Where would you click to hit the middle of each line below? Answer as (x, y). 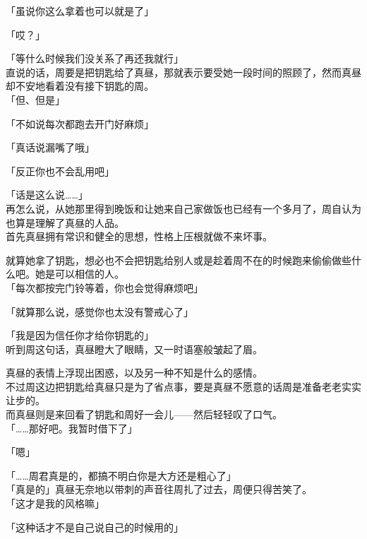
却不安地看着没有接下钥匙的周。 (80, 86)
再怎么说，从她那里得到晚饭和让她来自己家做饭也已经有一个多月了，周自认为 (183, 208)
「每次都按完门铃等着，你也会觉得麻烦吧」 (104, 287)
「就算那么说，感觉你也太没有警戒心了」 (100, 311)
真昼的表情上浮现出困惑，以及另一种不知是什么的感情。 (134, 373)
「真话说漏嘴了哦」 (50, 147)
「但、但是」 (35, 99)
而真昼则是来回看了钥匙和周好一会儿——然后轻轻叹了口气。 (144, 414)
